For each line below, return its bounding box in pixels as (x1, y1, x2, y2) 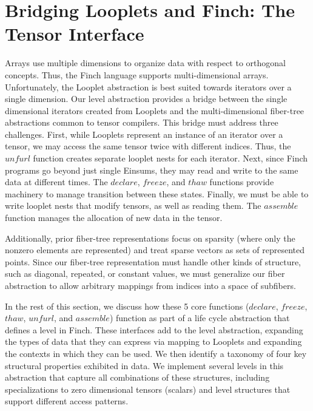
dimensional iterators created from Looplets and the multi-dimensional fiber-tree (5, 104, 305, 117)
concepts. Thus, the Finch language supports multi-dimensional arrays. (5, 68, 269, 81)
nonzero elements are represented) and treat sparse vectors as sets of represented (5, 243, 305, 256)
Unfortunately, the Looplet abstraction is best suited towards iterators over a (5, 80, 292, 93)
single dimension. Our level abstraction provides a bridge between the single (5, 92, 288, 105)
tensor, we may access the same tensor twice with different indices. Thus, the (5, 140, 291, 152)
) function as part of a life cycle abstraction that (109, 311, 290, 324)
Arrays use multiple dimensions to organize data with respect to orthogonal (5, 56, 286, 69)
